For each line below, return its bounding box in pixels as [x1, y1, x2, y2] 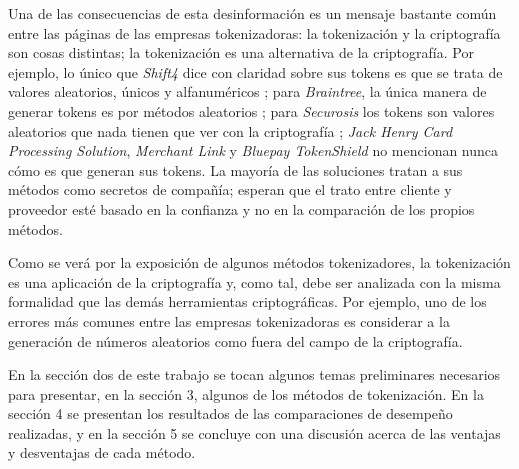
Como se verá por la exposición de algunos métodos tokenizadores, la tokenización [8, 252, 511, 273]
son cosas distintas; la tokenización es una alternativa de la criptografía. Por [8, 42, 474, 63]
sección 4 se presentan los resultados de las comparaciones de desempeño [8, 403, 453, 424]
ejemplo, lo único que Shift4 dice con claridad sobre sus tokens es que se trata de [8, 61, 503, 82]
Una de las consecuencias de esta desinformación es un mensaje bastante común [8, 3, 497, 23]
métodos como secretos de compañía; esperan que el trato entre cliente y [8, 179, 452, 200]
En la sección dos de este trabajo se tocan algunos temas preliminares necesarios [8, 364, 501, 385]
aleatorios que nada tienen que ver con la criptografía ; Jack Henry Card [8, 120, 453, 141]
